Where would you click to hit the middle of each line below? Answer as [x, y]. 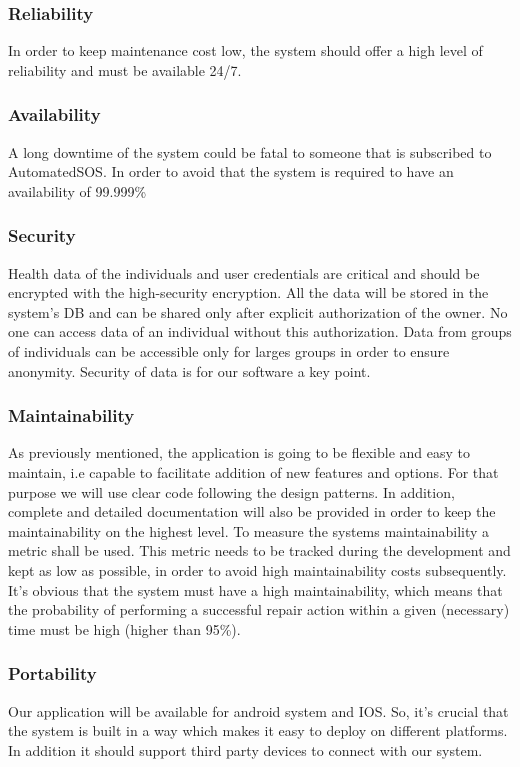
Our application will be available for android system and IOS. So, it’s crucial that [258, 710]
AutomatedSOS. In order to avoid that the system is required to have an [231, 171]
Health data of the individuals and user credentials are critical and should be [244, 272]
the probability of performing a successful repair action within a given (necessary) [259, 609]
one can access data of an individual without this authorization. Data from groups [260, 331]
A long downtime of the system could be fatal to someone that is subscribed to [250, 151]
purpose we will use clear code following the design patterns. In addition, [231, 491]
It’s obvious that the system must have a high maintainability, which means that [255, 589]
